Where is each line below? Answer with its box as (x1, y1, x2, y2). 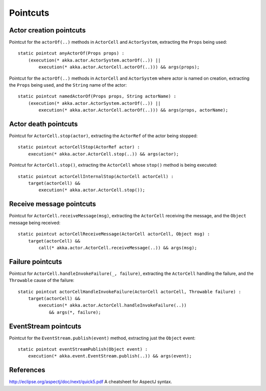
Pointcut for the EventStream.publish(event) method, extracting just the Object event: (9, 335, 196, 341)
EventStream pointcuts (9, 322, 81, 331)
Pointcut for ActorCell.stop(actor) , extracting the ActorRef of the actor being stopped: (9, 133, 198, 139)
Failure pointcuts (9, 257, 63, 266)
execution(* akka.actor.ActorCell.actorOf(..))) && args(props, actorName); (38, 107, 229, 113)
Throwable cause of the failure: (9, 277, 75, 283)
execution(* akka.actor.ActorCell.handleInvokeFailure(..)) (38, 302, 187, 308)
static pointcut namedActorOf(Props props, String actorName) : (18, 93, 177, 99)
